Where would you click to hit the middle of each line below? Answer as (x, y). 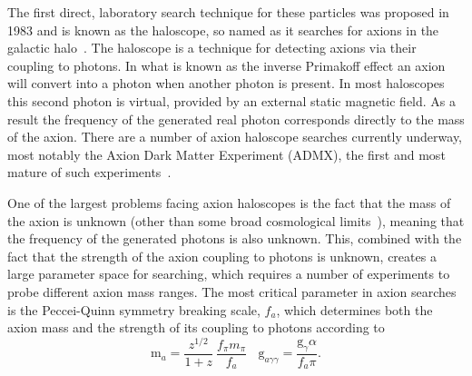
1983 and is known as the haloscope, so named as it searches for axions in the (223, 30)
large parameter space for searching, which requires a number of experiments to (229, 274)
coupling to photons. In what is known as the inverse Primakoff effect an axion (226, 65)
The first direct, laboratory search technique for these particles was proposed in (228, 12)
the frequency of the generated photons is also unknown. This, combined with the (235, 238)
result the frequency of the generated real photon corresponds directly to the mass (236, 119)
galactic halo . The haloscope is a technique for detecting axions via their (212, 48)
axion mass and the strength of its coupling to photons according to (196, 327)
